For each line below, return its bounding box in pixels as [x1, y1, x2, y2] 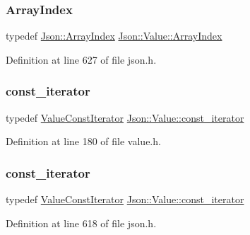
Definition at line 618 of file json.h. [6, 215, 157, 230]
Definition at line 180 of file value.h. [6, 134, 161, 149]
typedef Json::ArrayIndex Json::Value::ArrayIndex [6, 28, 222, 43]
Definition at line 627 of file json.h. [6, 52, 157, 67]
